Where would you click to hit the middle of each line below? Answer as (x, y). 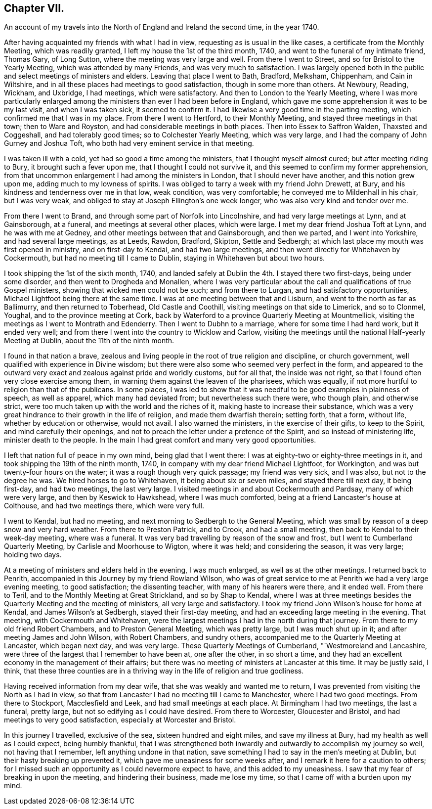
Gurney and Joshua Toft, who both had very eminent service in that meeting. (129, 143)
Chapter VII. (34, 8)
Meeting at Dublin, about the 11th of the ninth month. (89, 341)
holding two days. (33, 555)
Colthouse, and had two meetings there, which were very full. (104, 506)
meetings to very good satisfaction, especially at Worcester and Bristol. (120, 720)
